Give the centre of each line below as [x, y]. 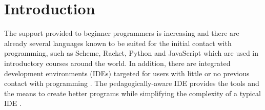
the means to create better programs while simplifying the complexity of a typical [132, 93]
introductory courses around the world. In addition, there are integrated [117, 63]
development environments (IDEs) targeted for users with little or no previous [127, 73]
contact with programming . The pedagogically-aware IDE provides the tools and [132, 83]
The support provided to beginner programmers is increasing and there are [122, 33]
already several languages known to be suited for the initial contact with [118, 43]
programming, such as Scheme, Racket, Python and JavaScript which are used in [131, 53]
